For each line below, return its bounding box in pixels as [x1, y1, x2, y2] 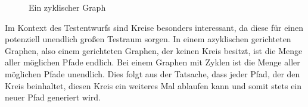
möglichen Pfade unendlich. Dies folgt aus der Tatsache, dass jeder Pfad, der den [5, 67, 300, 80]
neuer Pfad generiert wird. [5, 91, 101, 103]
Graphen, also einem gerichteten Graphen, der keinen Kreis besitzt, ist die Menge [5, 44, 303, 56]
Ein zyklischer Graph [29, 1, 106, 13]
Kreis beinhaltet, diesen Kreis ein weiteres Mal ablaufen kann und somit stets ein [5, 79, 302, 92]
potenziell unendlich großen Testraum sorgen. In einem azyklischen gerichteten [5, 33, 291, 45]
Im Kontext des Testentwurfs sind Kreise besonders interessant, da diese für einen [5, 21, 304, 33]
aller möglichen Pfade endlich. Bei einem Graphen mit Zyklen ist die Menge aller [5, 56, 300, 68]
